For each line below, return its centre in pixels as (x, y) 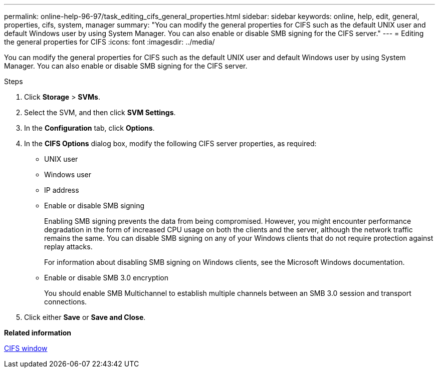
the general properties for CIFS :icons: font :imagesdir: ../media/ (109, 42)
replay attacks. (68, 247)
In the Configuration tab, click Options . (89, 128)
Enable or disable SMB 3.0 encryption (106, 278)
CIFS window (26, 348)
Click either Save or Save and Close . (85, 317)
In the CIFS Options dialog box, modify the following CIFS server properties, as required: (170, 143)
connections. (66, 302)
